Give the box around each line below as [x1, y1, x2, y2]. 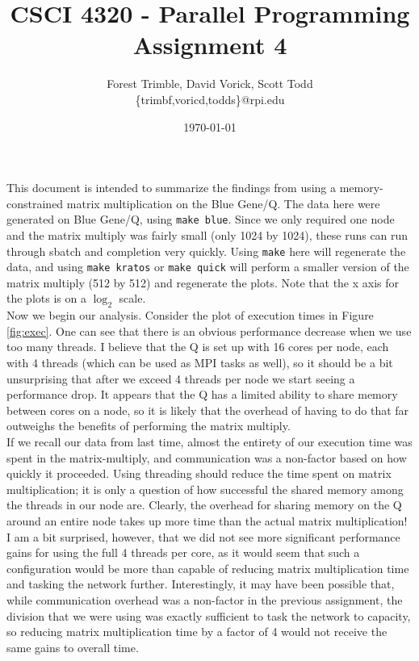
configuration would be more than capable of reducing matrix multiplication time [6, 559, 409, 576]
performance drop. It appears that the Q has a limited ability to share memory [6, 386, 398, 403]
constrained [6, 195, 64, 211]
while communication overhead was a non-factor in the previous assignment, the [6, 591, 403, 608]
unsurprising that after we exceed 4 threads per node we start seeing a [6, 370, 355, 387]
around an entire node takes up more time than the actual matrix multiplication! [6, 512, 408, 529]
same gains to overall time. [6, 638, 139, 655]
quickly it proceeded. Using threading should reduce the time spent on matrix [6, 465, 392, 482]
